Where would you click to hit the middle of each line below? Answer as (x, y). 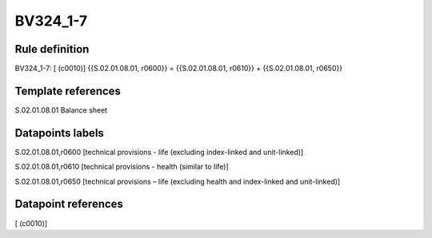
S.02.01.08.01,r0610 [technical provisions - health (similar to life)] (122, 167)
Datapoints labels (59, 133)
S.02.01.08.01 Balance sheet (61, 110)
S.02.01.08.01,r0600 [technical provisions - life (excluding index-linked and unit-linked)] (159, 152)
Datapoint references (69, 204)
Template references (68, 91)
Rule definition (52, 49)
